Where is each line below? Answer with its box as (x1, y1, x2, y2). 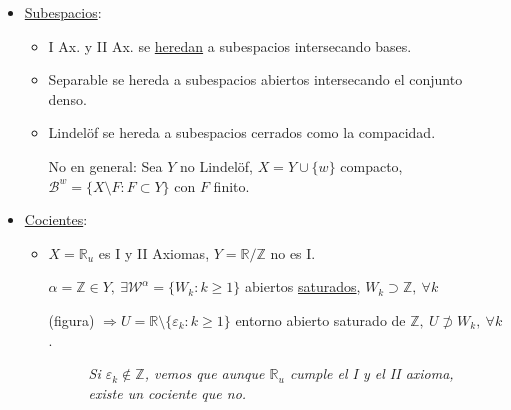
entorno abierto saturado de (235, 309, 406, 330)
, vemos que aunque (144, 363, 265, 384)
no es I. (270, 242, 316, 263)
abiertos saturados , (245, 276, 361, 297)
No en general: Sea (48, 155, 163, 176)
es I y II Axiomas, (98, 242, 210, 263)
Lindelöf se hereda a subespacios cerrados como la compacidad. (48, 122, 436, 143)
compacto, (340, 155, 403, 176)
